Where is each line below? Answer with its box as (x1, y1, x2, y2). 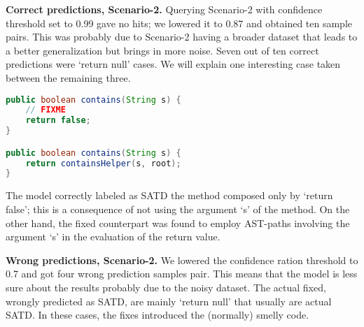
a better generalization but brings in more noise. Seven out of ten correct (6, 43, 319, 57)
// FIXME (25, 105, 66, 115)
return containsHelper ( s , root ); (25, 158, 181, 168)
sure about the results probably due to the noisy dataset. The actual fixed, (6, 279, 326, 294)
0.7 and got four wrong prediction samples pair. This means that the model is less (6, 266, 358, 281)
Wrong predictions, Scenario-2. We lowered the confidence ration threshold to (6, 252, 358, 267)
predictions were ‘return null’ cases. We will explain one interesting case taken (6, 57, 341, 71)
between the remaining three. (6, 70, 131, 85)
